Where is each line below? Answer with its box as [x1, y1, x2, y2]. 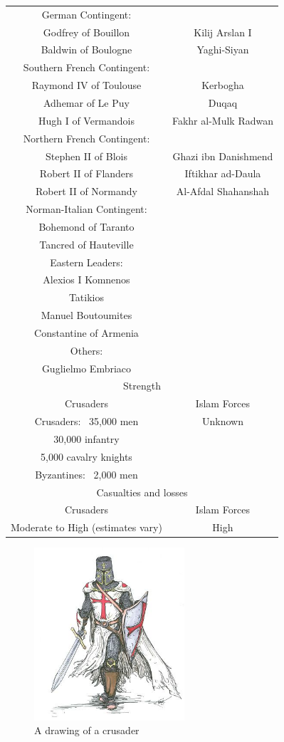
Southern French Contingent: [23, 60, 150, 75]
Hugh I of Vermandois [38, 113, 135, 127]
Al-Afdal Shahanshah [176, 184, 270, 199]
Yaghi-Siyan [196, 42, 249, 57]
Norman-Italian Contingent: [26, 202, 147, 216]
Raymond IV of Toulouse [31, 78, 142, 93]
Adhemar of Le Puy [43, 95, 130, 110]
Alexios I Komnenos [43, 272, 130, 287]
